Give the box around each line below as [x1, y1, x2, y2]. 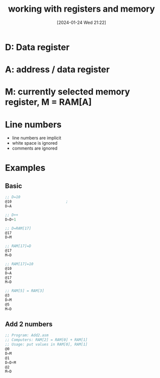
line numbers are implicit [12, 135, 62, 141]
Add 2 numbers [5, 320, 53, 328]
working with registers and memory [8, 3, 155, 15]
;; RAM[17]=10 [5, 262, 34, 266]
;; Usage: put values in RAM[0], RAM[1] [5, 342, 88, 347]
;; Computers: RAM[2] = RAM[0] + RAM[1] [5, 338, 88, 342]
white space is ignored [12, 140, 58, 146]
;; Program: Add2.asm [5, 333, 49, 338]
